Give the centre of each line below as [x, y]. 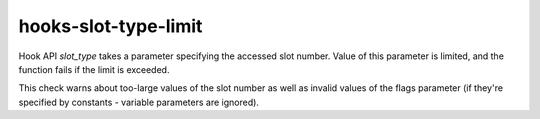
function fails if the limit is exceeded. [94, 69]
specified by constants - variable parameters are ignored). [139, 102]
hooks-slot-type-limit [110, 26]
